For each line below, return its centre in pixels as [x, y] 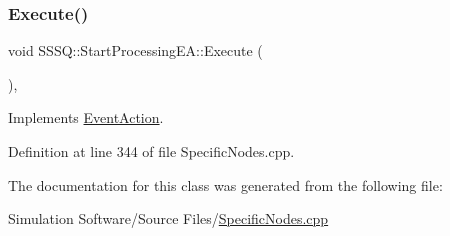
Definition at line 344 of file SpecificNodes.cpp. [151, 151]
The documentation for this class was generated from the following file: [225, 184]
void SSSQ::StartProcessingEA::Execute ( [135, 50]
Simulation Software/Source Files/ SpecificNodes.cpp [168, 218]
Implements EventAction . [86, 117]
